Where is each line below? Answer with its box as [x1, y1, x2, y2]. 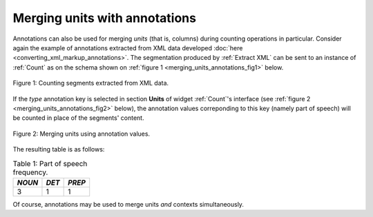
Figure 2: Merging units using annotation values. [12, 130, 151, 138]
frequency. [12, 167, 48, 177]
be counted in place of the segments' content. [12, 114, 144, 122]
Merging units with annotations [12, 10, 197, 25]
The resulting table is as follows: [12, 145, 105, 154]
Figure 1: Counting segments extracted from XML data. [12, 79, 169, 87]
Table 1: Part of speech [12, 158, 88, 168]
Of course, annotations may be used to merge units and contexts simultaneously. [12, 200, 245, 208]
